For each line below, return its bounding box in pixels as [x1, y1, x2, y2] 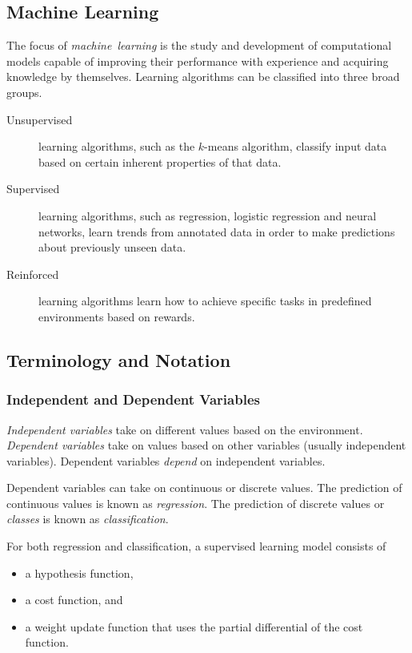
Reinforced [6, 265, 59, 282]
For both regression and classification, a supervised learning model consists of [6, 538, 386, 554]
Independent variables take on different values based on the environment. [6, 421, 363, 437]
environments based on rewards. [38, 308, 195, 324]
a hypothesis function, [25, 564, 134, 581]
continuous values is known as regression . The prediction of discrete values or [6, 494, 385, 511]
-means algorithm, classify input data [204, 138, 387, 155]
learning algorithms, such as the [38, 138, 195, 155]
